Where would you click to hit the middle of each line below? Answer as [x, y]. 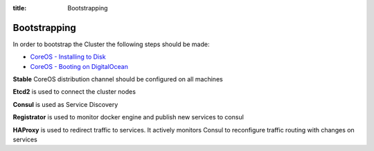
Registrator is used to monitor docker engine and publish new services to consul [128, 117]
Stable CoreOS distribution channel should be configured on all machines [118, 79]
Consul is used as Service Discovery [65, 104]
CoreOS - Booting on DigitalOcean [79, 66]
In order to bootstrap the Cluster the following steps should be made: [111, 44]
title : [20, 8]
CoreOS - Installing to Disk [68, 57]
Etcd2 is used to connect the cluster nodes [74, 92]
